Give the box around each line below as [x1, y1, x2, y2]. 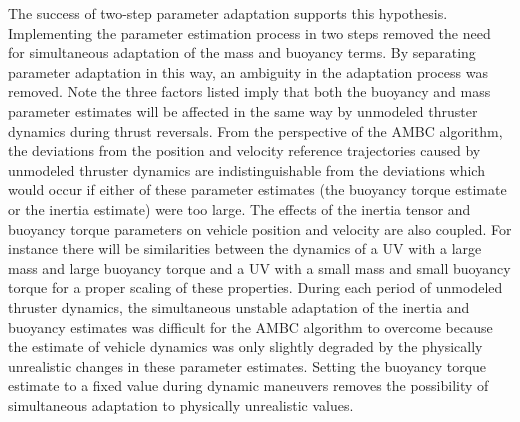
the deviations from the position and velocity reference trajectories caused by [8, 140, 481, 161]
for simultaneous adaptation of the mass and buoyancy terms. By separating [8, 42, 476, 63]
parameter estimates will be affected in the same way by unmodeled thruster [8, 100, 478, 121]
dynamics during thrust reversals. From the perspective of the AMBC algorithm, [8, 120, 503, 141]
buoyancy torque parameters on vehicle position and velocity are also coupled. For [8, 218, 512, 239]
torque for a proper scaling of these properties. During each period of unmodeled [8, 277, 503, 298]
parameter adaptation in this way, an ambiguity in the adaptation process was [8, 61, 488, 82]
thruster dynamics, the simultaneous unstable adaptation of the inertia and [8, 296, 470, 317]
